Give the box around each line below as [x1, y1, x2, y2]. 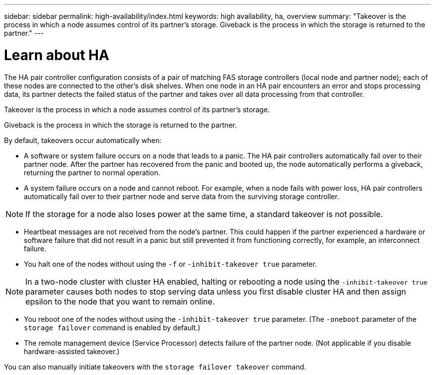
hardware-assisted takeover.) [24, 347, 120, 356]
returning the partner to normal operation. [24, 168, 160, 177]
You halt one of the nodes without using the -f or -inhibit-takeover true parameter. [24, 259, 317, 268]
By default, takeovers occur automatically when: [4, 136, 162, 145]
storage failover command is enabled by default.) [24, 323, 201, 332]
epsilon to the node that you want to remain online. [25, 296, 215, 306]
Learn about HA [4, 46, 109, 64]
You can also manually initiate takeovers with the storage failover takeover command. [4, 362, 306, 371]
